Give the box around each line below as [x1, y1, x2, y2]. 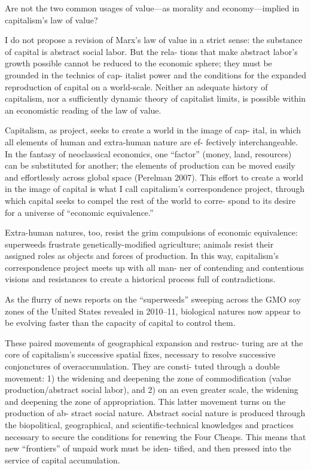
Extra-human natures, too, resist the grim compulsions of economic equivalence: [5, 226, 298, 239]
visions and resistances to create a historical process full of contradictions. [5, 273, 276, 285]
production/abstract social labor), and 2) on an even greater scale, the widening [5, 383, 298, 396]
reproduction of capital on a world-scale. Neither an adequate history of [5, 80, 268, 93]
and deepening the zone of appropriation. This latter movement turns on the [5, 395, 286, 407]
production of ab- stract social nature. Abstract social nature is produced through [5, 407, 306, 419]
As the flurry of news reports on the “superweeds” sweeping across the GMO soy [5, 293, 301, 306]
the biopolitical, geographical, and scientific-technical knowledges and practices [5, 419, 294, 431]
